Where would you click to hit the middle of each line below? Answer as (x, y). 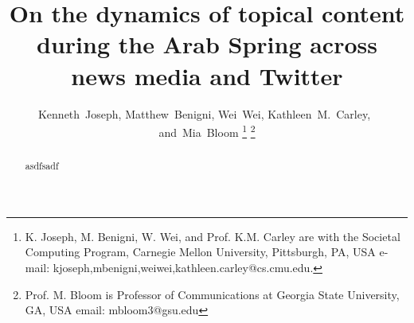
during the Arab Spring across (207, 44)
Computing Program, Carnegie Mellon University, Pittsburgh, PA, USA (200, 252)
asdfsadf (42, 166)
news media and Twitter (207, 75)
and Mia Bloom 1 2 (207, 131)
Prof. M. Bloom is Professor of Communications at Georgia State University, (212, 294)
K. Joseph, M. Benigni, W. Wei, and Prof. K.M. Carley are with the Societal (213, 236)
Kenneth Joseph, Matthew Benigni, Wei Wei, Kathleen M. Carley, (204, 113)
